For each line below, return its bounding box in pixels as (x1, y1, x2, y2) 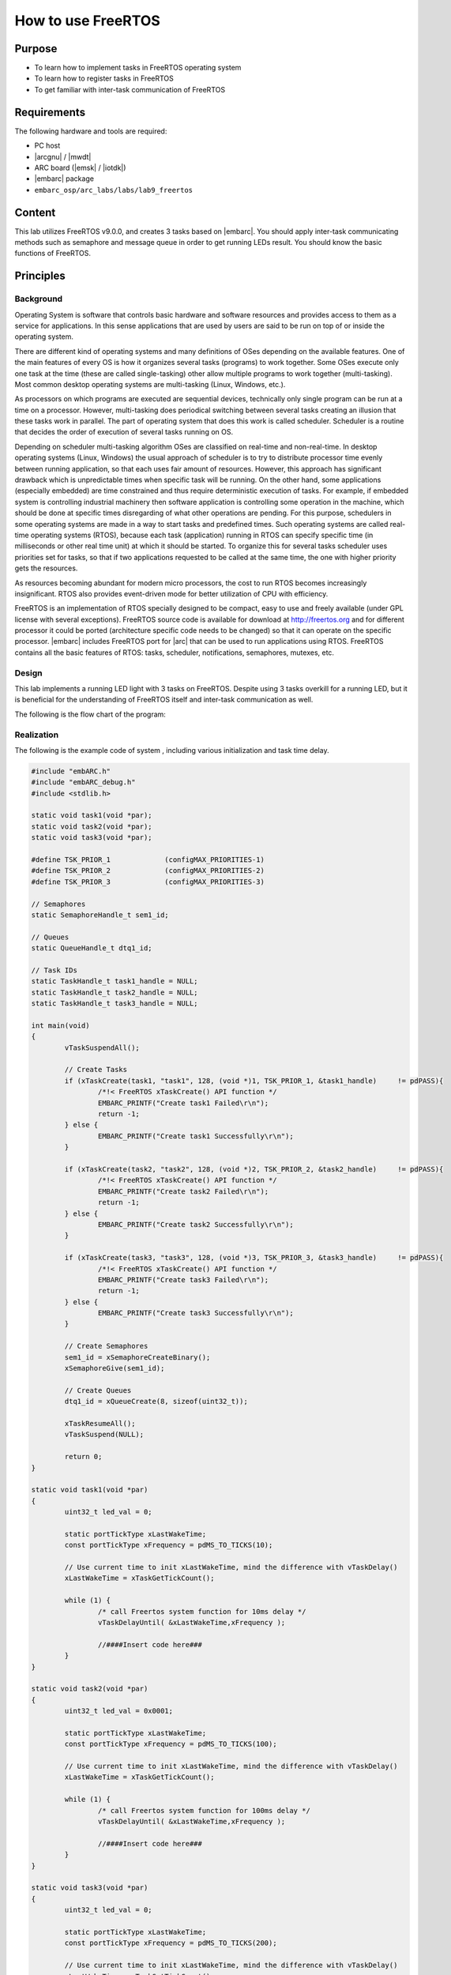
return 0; (64, 1452, 103, 1461)
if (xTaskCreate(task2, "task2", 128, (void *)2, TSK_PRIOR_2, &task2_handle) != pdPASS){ (64, 1164, 444, 1173)
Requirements (14, 105, 86, 118)
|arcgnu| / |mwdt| (34, 152, 92, 161)
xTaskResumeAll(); (64, 1419, 136, 1428)
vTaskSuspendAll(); (64, 1043, 140, 1052)
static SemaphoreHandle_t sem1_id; (31, 911, 169, 920)
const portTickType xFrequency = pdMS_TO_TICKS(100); (64, 1740, 277, 1749)
